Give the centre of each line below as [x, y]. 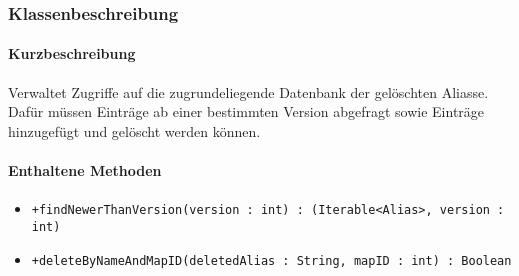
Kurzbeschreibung [72, 53]
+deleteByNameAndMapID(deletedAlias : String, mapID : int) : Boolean [271, 260]
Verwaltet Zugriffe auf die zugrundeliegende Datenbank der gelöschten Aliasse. [248, 91]
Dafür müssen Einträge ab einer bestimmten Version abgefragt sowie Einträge [246, 111]
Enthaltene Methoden [85, 170]
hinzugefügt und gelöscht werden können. [134, 130]
